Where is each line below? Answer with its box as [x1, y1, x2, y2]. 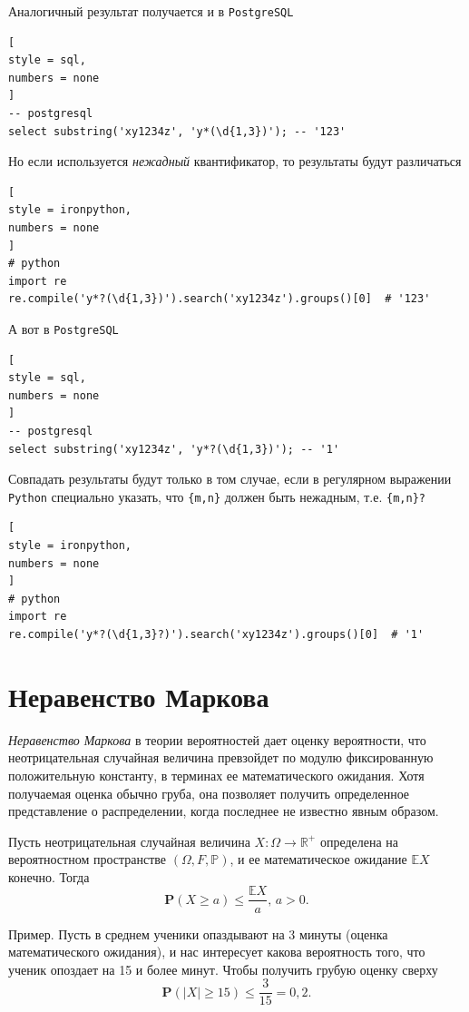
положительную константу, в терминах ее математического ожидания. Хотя [8, 765, 425, 784]
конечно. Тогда [8, 867, 90, 886]
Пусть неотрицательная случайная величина [8, 831, 250, 850]
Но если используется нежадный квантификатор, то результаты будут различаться [8, 152, 462, 171]
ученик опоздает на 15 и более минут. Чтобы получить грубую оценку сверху [8, 959, 438, 978]
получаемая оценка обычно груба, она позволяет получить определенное [8, 783, 410, 802]
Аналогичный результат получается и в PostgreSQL [8, 2, 294, 20]
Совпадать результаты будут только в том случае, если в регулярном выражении [8, 469, 452, 488]
